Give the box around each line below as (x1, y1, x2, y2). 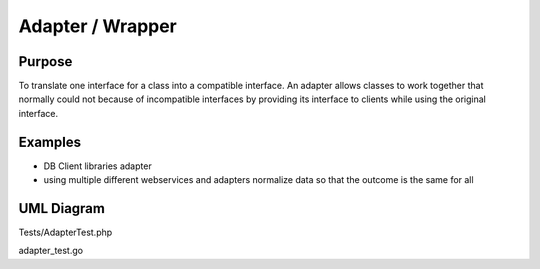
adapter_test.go (18, 245, 84, 257)
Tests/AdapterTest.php (18, 226, 113, 239)
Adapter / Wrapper (18, 15, 177, 37)
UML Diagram (18, 200, 105, 217)
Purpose (18, 53, 73, 70)
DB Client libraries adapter (43, 160, 152, 172)
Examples (18, 133, 82, 150)
